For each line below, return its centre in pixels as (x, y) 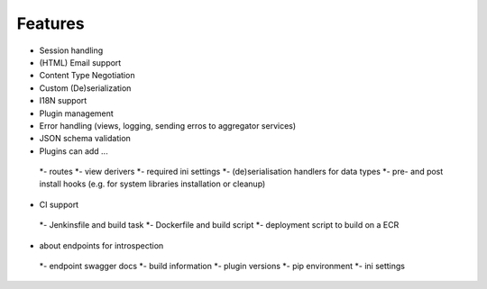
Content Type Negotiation (87, 76)
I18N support (63, 101)
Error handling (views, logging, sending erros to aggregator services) (168, 125)
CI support (59, 204)
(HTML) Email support (80, 62)
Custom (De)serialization (85, 88)
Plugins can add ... (74, 151)
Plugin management (77, 113)
